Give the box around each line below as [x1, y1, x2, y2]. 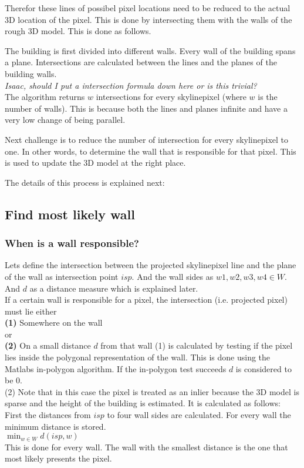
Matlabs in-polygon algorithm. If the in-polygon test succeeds [5, 362, 227, 375]
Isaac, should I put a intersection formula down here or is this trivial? [5, 79, 257, 91]
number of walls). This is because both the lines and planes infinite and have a [5, 102, 288, 114]
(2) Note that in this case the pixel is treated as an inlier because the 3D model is [5, 385, 299, 397]
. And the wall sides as [131, 270, 214, 282]
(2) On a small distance [5, 339, 91, 352]
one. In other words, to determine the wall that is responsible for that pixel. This [5, 145, 296, 157]
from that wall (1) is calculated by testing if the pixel [100, 339, 293, 352]
